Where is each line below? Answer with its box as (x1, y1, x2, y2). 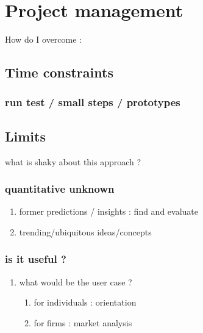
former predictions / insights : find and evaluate (19, 205, 198, 218)
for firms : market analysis (34, 316, 132, 329)
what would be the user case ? (19, 275, 132, 288)
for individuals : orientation (34, 296, 137, 309)
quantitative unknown (5, 181, 115, 196)
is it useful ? (5, 251, 66, 267)
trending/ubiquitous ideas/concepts (19, 225, 152, 238)
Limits (5, 126, 46, 145)
